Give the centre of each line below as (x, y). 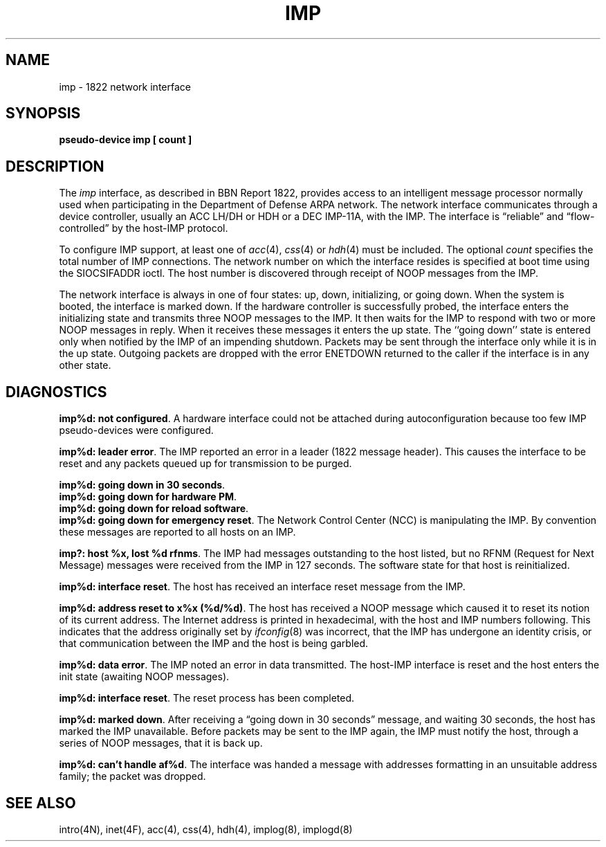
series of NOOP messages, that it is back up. (161, 743)
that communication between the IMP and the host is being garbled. (214, 644)
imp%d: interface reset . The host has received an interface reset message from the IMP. (262, 587)
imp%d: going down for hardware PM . (148, 497)
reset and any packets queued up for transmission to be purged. (205, 464)
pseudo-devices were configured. (136, 430)
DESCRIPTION (55, 166)
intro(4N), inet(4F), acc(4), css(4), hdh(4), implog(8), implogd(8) (206, 829)
